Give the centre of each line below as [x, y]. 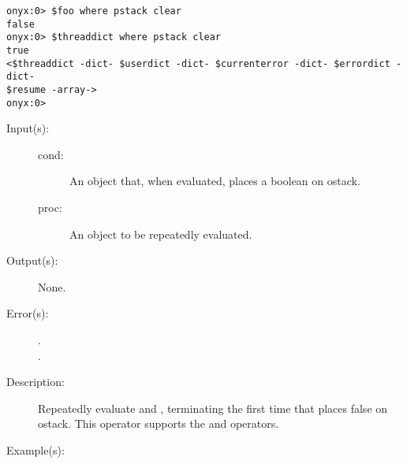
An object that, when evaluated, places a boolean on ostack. [215, 181]
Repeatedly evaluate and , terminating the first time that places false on [213, 408]
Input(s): [28, 128]
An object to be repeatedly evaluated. [161, 234]
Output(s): [32, 260]
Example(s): [35, 449]
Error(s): [28, 313]
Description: [35, 382]
